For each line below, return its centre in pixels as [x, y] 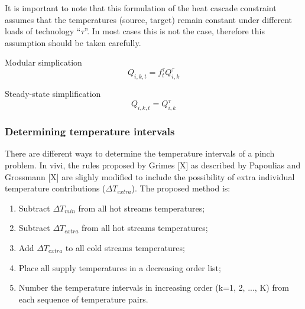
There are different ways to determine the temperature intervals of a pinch [140, 153]
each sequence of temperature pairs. [83, 299]
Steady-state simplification [53, 94]
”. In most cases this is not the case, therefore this [174, 31]
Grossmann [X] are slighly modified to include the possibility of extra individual [150, 176]
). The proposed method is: [181, 188]
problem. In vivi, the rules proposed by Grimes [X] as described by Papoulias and [153, 165]
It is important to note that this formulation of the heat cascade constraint [141, 8]
